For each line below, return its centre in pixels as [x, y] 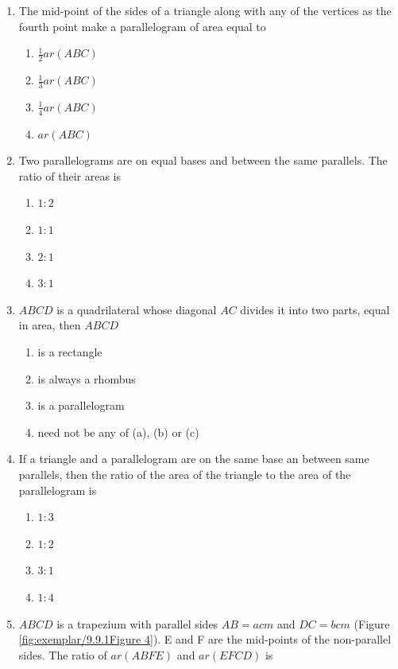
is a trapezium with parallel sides [137, 623]
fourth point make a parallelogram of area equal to [142, 26]
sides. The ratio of [63, 654]
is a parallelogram [81, 405]
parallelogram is [58, 490]
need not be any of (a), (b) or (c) [118, 432]
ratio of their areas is [70, 175]
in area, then [50, 325]
